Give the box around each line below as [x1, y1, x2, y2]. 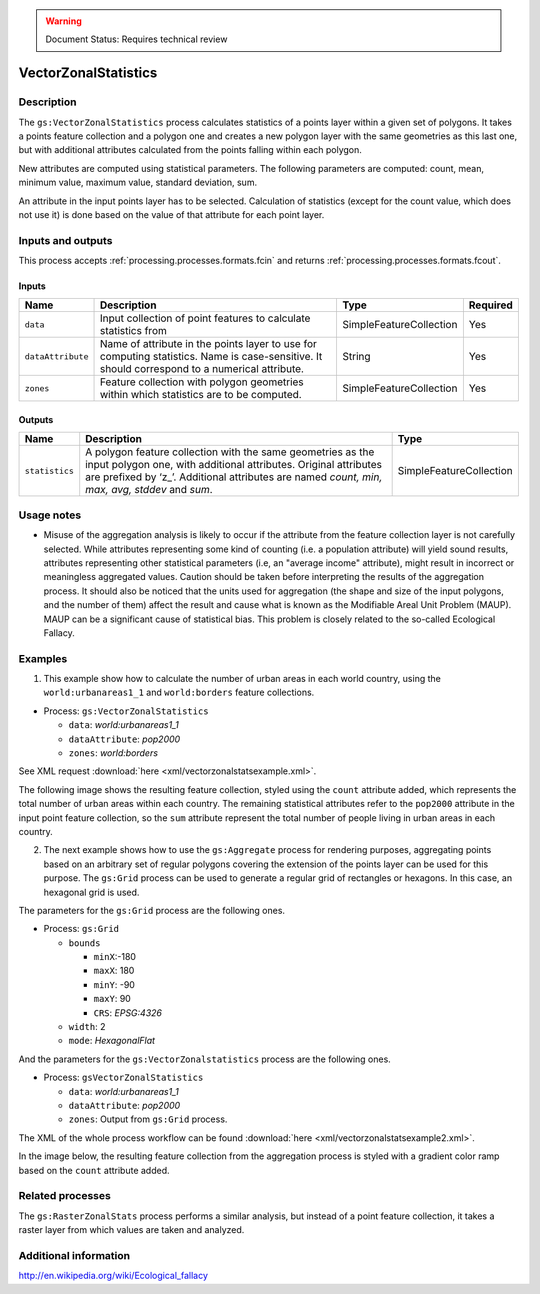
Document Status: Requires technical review [45, 33, 228, 45]
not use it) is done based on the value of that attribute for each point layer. [18, 208, 325, 220]
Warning [45, 15, 82, 27]
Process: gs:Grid [43, 923, 120, 935]
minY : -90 [93, 978, 135, 990]
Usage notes [18, 508, 82, 522]
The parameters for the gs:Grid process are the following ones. [18, 904, 285, 916]
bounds [68, 937, 101, 949]
